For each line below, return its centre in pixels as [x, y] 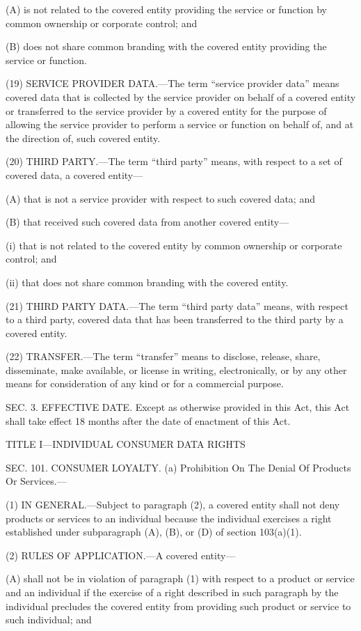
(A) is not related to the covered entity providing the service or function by [166, 9]
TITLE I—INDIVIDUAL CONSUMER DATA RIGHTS [126, 444]
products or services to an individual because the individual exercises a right [169, 518]
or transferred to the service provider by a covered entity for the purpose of [166, 110]
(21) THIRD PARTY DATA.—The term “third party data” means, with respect [177, 305]
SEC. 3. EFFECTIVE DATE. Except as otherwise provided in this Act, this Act [178, 407]
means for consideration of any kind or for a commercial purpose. [145, 383]
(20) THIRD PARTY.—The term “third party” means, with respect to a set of [174, 161]
